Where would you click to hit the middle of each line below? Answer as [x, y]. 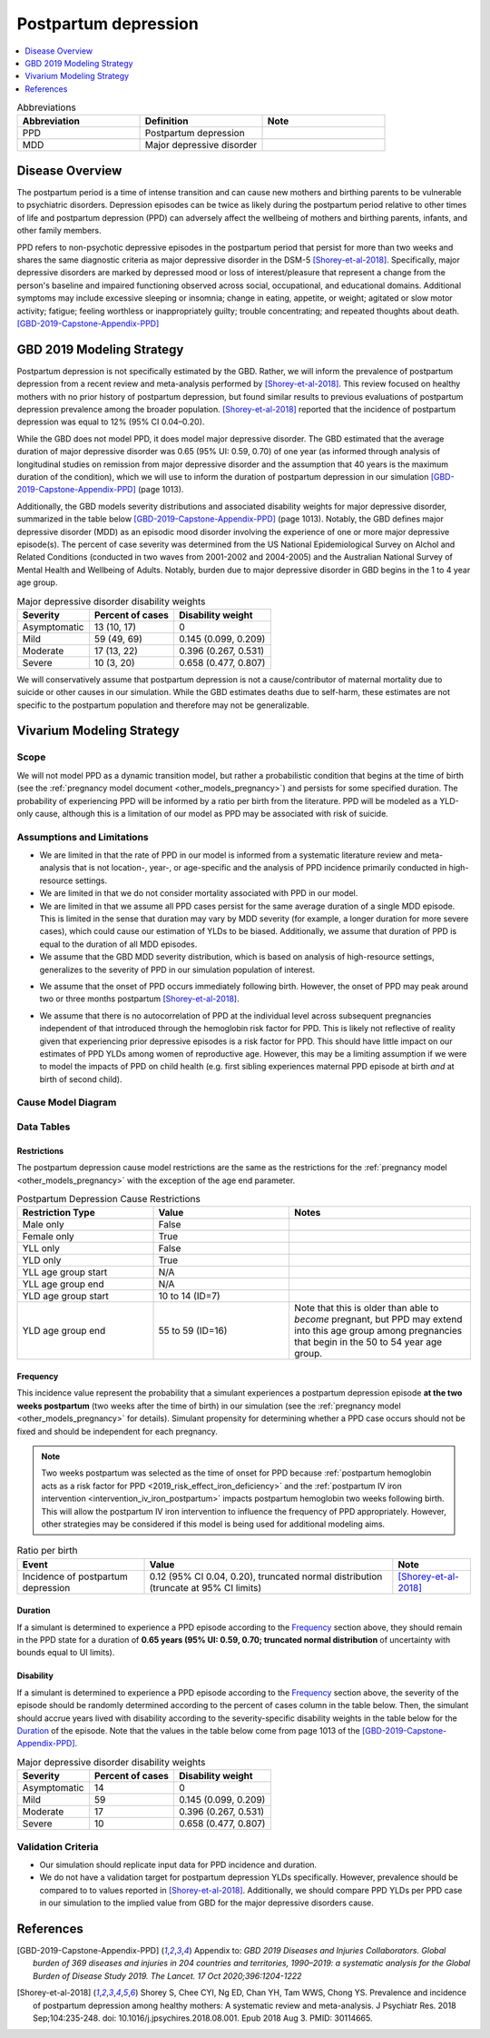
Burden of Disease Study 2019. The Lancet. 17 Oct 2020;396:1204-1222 [167, 1975]
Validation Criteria [58, 1846]
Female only [48, 1237]
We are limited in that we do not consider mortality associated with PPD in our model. [199, 893]
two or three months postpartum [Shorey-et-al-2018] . [139, 999]
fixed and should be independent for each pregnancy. [117, 1431]
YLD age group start [65, 1297]
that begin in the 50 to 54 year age [368, 1342]
